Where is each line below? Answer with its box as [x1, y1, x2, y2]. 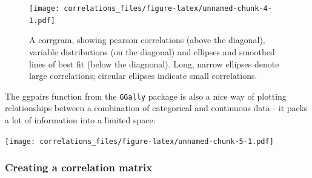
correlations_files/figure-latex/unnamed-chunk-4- [64, 4, 272, 13]
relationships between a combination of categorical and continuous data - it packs [5, 101, 308, 114]
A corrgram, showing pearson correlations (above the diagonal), [29, 33, 265, 46]
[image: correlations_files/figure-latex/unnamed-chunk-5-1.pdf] [5, 137, 274, 146]
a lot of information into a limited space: [5, 113, 156, 126]
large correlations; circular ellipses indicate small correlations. [29, 69, 257, 82]
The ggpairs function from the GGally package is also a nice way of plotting [5, 89, 287, 102]
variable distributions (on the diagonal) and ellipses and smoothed [29, 45, 275, 58]
